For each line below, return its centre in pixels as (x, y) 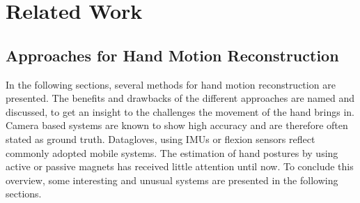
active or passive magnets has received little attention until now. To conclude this (180, 166)
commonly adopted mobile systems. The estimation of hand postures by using (172, 152)
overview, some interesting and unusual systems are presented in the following (172, 180)
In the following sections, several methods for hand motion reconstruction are (171, 84)
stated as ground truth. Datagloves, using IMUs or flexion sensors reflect (161, 138)
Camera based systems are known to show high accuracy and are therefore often (177, 125)
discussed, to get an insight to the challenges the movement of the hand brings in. (180, 111)
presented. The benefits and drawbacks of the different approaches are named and (180, 98)
